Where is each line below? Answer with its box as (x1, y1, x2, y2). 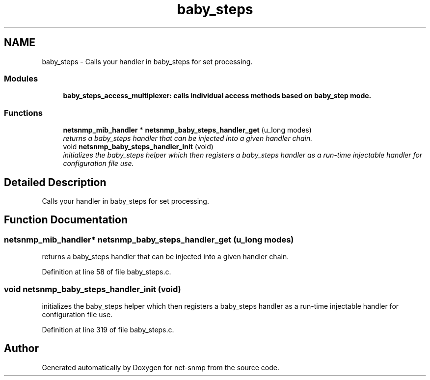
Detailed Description (4, 176, 107, 189)
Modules (4, 73, 38, 83)
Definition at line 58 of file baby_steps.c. (42, 268, 171, 276)
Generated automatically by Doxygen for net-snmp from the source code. (42, 363, 280, 372)
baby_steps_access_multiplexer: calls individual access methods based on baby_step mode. (63, 91, 372, 100)
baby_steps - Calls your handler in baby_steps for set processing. (42, 57, 253, 66)
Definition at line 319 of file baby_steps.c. (42, 325, 174, 334)
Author (4, 342, 39, 355)
